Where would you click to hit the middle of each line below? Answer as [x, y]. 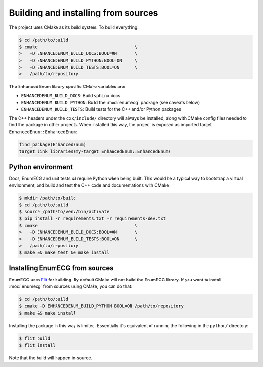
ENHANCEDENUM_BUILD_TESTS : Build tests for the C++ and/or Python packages [101, 109]
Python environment [41, 167]
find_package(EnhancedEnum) [53, 144]
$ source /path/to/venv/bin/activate [64, 212]
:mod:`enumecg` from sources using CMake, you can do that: [71, 286]
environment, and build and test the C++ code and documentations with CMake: [90, 185]
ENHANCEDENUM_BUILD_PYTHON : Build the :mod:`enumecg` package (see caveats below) [111, 103]
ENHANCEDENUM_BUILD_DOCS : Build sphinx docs [71, 95]
